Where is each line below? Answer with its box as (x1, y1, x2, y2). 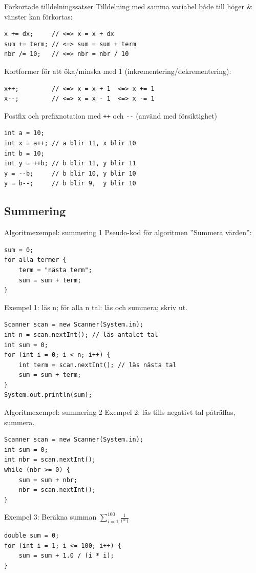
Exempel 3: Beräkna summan (4, 511, 97, 522)
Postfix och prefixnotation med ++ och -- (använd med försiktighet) (4, 110, 218, 121)
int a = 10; (4, 129, 45, 137)
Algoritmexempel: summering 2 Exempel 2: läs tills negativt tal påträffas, (4, 407, 236, 417)
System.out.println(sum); (4, 391, 92, 399)
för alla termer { (4, 256, 67, 264)
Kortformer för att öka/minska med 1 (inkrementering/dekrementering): (4, 65, 231, 76)
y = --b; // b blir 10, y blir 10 (4, 169, 136, 177)
